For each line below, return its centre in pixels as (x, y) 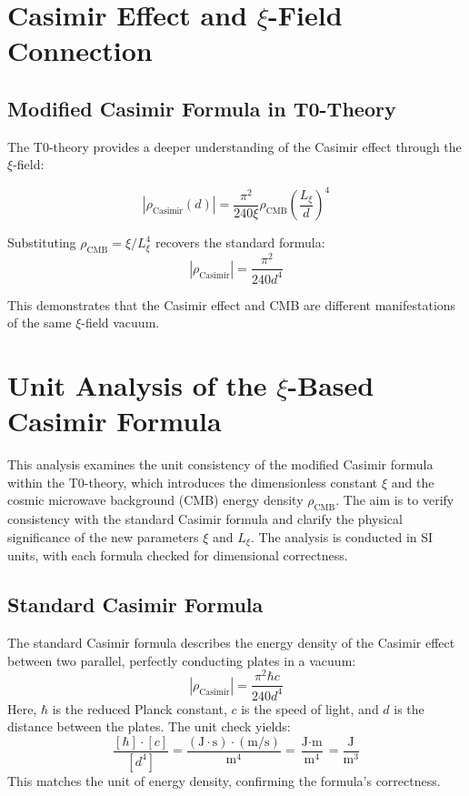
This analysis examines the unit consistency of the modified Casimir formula (220, 464)
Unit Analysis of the (137, 385)
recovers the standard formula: (240, 242)
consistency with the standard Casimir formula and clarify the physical (205, 519)
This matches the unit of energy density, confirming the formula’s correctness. (224, 780)
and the (413, 482)
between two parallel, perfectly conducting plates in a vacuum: (182, 660)
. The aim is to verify (395, 500)
